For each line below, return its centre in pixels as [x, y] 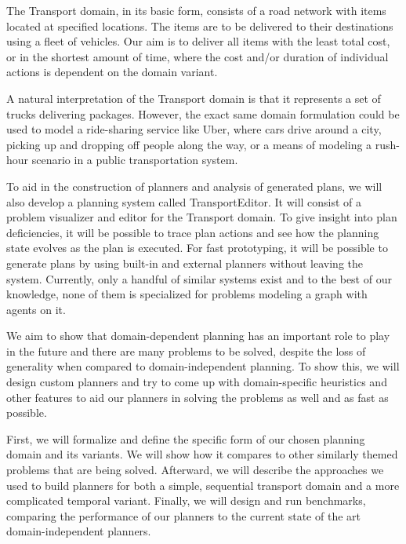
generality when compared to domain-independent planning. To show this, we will [203, 366]
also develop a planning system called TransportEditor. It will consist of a [184, 201]
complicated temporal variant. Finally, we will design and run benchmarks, [186, 500]
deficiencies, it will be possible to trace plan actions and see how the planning [193, 232]
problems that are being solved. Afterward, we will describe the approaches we [195, 470]
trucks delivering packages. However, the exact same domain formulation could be [203, 113]
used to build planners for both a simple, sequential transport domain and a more [203, 485]
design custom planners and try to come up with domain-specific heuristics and [197, 382]
